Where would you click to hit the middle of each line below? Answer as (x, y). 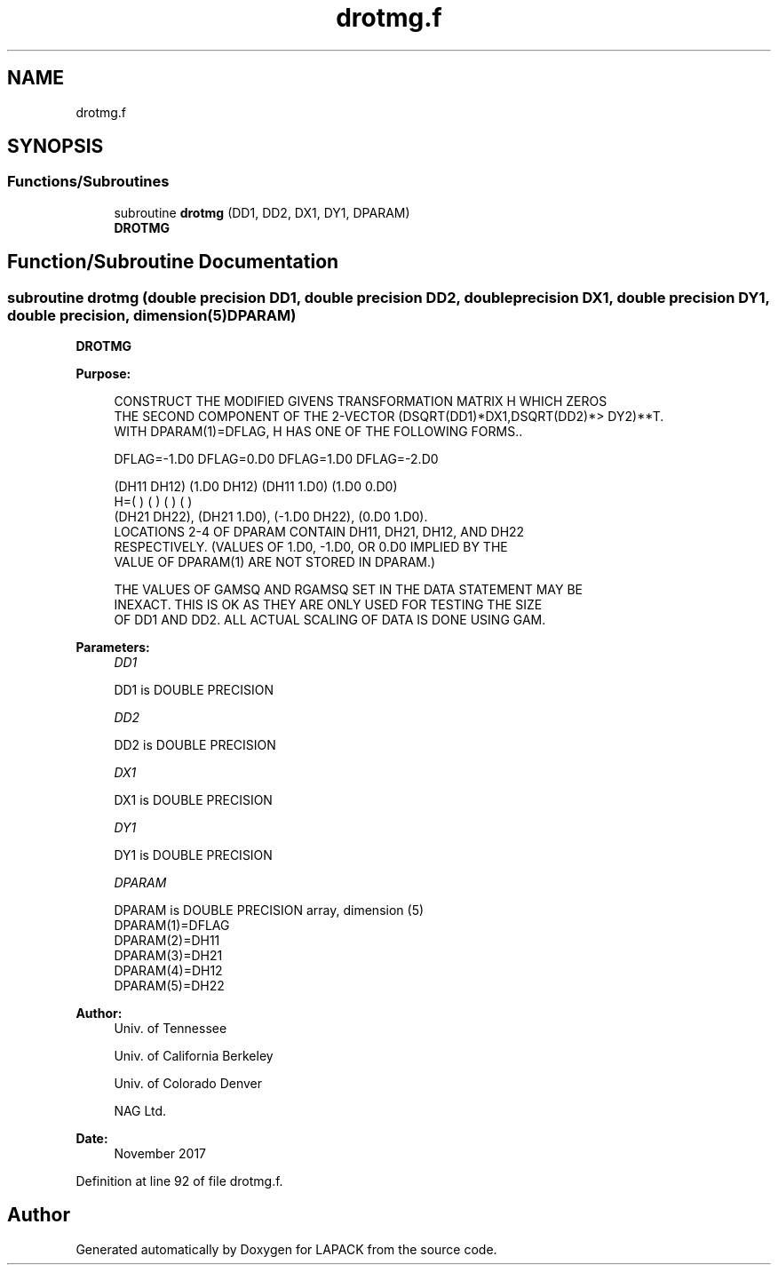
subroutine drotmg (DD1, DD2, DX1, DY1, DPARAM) (262, 212)
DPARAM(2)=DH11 (167, 941)
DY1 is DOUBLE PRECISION (193, 855)
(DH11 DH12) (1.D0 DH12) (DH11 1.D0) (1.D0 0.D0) (256, 487)
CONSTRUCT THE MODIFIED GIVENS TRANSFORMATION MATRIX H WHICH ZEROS (361, 401)
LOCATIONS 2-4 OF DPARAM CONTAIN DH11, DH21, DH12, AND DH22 (319, 532)
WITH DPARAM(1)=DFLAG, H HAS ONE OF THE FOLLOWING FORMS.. (318, 432)
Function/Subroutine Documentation (173, 262)
